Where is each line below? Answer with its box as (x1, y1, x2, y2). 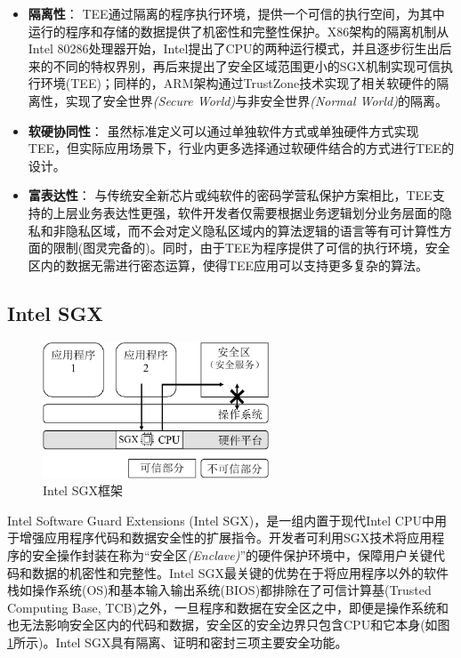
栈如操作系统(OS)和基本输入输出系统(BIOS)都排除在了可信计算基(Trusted (7, 581, 432, 599)
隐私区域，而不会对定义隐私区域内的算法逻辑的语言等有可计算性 (65, 221, 440, 239)
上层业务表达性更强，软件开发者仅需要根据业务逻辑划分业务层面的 (53, 203, 440, 221)
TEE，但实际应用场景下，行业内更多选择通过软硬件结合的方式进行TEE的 (28, 139, 455, 157)
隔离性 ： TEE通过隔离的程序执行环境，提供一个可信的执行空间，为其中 (28, 4, 445, 22)
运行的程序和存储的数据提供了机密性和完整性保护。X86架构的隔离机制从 (28, 21, 449, 40)
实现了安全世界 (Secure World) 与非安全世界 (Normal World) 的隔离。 (65, 91, 448, 109)
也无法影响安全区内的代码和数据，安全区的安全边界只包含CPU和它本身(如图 (7, 615, 450, 634)
